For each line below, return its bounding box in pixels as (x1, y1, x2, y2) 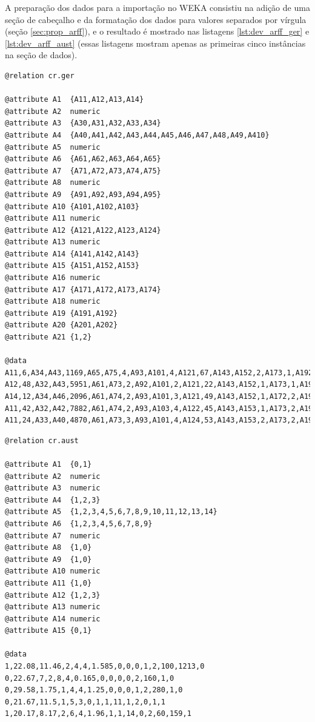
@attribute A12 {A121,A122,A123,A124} (5, 226, 161, 235)
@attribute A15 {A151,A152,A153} (5, 261, 139, 270)
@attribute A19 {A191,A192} (5, 309, 118, 318)
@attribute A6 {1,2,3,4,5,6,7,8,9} (5, 519, 153, 528)
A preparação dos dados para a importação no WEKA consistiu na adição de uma (5, 1, 310, 13)
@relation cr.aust (5, 436, 79, 445)
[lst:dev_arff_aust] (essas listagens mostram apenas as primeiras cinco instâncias (5, 36, 306, 49)
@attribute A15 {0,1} (5, 626, 92, 635)
